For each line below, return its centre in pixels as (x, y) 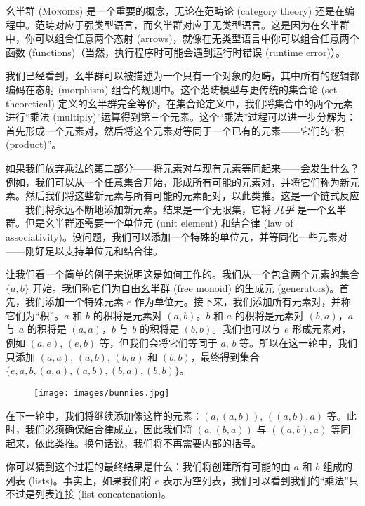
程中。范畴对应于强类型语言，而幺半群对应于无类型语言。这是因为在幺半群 (178, 24)
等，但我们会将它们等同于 (158, 343)
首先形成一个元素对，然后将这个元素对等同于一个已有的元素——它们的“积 (175, 130)
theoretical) (31, 103)
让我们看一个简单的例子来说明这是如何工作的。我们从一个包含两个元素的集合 (182, 274)
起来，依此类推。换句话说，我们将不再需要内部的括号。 (133, 442)
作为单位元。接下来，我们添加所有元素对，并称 (243, 301)
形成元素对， (322, 329)
